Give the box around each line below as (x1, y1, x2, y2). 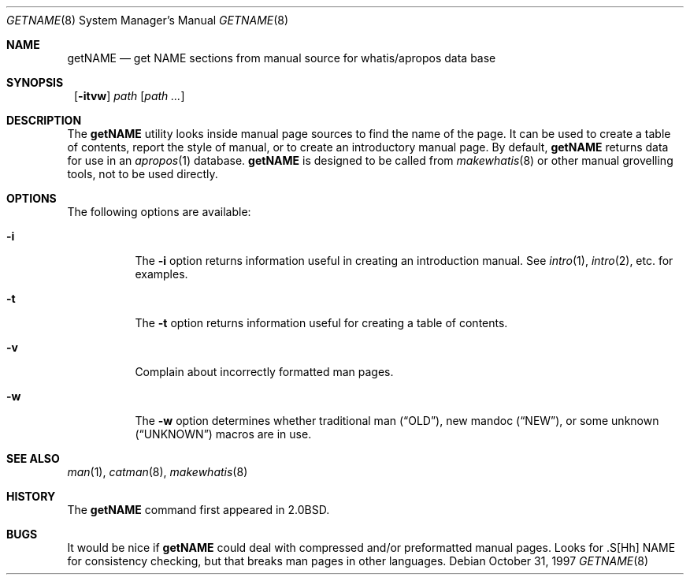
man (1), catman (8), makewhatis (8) (67, 465, 248, 479)
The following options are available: (67, 205, 251, 218)
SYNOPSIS (6, 76, 64, 89)
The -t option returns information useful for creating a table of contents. (135, 316, 508, 330)
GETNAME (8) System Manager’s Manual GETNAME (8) (6, 13, 289, 27)
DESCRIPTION (6, 114, 82, 127)
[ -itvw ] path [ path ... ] (74, 89, 185, 102)
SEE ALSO (6, 452, 60, 465)
